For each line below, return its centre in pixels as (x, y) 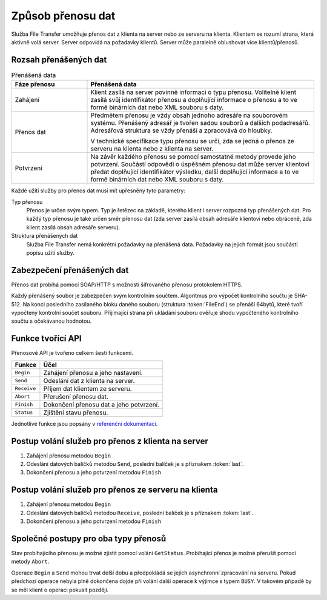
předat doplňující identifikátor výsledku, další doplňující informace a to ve (195, 172)
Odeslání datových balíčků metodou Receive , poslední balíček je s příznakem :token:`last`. (140, 513)
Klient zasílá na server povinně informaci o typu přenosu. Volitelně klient (193, 92)
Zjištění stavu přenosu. (76, 413)
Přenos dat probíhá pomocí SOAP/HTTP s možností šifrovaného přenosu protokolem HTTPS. (127, 285)
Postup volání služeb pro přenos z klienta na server (110, 441)
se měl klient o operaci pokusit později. (60, 590)
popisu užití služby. (51, 252)
